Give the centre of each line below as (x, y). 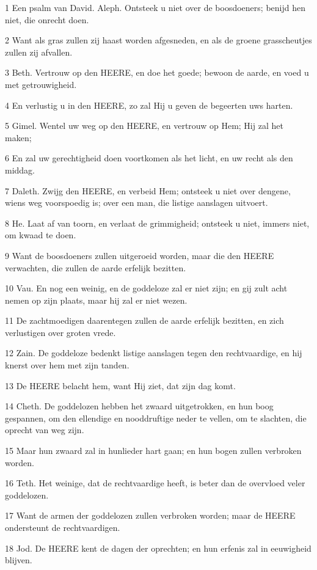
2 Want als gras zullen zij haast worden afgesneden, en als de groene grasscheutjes (158, 40)
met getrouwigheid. (41, 84)
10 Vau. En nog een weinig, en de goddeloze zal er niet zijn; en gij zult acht (146, 288)
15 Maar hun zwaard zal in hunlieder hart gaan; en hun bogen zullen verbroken (153, 451)
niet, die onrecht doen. (47, 19)
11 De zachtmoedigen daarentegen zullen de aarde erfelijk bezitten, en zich (144, 320)
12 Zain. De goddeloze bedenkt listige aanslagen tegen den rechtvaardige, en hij (154, 353)
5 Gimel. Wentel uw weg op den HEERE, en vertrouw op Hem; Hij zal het (144, 126)
